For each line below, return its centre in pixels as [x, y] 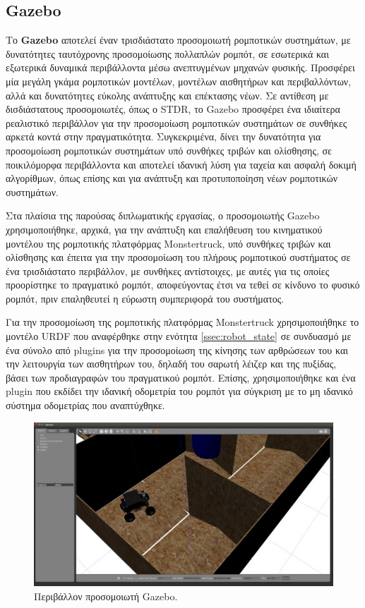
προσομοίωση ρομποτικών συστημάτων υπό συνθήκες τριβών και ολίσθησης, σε [169, 150]
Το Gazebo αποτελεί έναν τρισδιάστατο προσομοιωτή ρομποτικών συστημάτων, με [178, 40]
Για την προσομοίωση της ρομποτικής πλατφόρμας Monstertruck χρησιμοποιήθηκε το [182, 322]
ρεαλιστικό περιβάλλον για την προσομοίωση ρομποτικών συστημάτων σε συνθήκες [176, 122]
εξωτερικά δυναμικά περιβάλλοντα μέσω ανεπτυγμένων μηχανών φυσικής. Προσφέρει [180, 67]
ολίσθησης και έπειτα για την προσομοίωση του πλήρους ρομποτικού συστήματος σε [178, 257]
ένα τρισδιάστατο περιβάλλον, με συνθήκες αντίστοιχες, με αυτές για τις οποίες [168, 270]
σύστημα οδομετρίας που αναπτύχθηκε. [85, 405]
